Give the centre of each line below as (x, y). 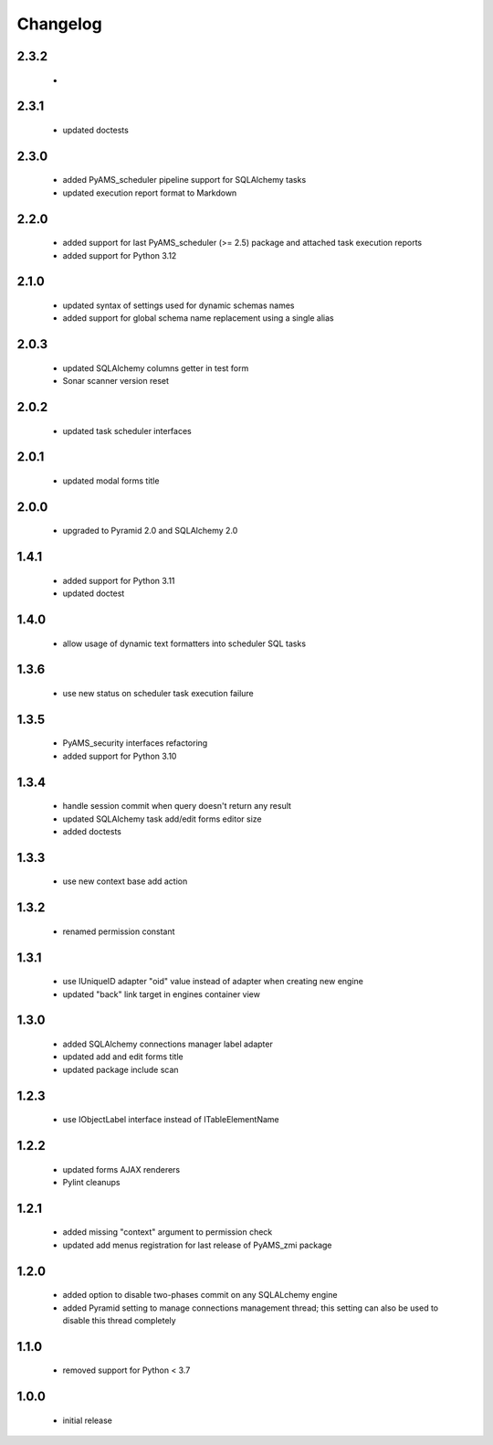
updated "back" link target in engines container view (161, 994)
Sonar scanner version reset (115, 381)
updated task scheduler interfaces (127, 430)
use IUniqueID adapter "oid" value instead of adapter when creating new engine (213, 982)
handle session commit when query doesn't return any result (177, 806)
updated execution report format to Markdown (150, 193)
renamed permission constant (119, 931)
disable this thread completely (120, 1320)
